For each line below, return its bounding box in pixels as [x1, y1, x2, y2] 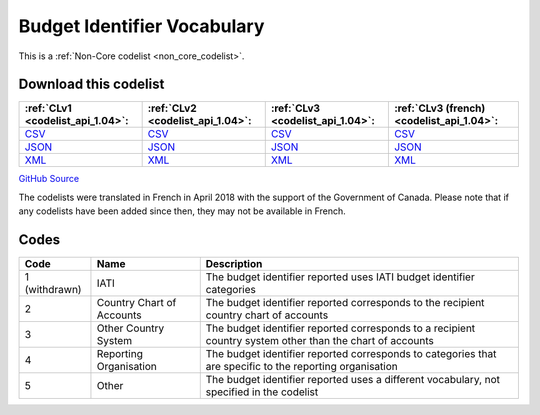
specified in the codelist [205, 385, 319, 399]
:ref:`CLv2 [147, 101, 197, 115]
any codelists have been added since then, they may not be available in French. [18, 205, 347, 217]
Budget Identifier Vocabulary [18, 15, 265, 37]
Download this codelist [18, 76, 165, 93]
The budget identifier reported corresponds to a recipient [205, 321, 476, 335]
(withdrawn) [24, 283, 82, 297]
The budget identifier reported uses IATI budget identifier [205, 270, 475, 284]
